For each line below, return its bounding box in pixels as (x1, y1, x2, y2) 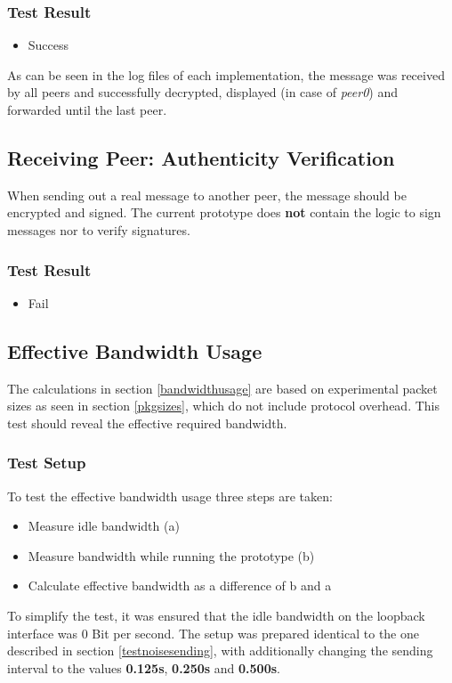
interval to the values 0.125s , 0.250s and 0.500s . (7, 658, 280, 677)
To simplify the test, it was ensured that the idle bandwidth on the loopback (7, 606, 425, 624)
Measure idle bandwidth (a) (28, 516, 180, 535)
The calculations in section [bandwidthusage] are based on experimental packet (7, 378, 438, 397)
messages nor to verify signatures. (7, 220, 190, 239)
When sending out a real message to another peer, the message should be (7, 185, 407, 204)
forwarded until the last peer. (7, 101, 167, 118)
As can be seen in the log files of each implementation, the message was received (7, 65, 445, 84)
